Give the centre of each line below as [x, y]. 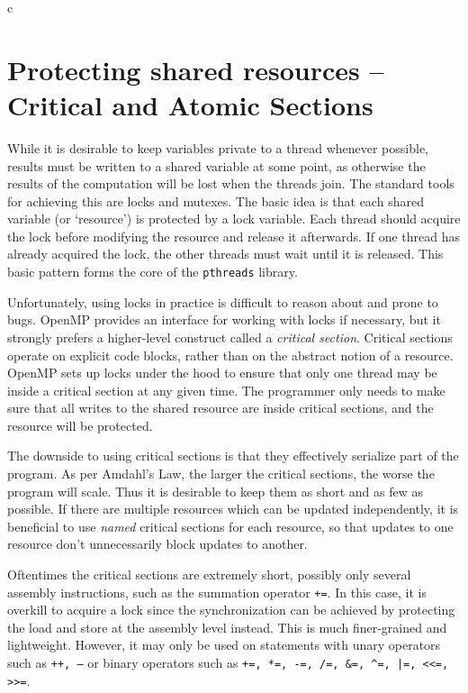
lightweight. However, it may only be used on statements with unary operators [224, 645]
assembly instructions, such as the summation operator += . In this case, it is [217, 592]
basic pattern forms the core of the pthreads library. [153, 272]
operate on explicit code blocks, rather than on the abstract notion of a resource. [230, 355]
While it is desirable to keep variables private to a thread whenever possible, [218, 147]
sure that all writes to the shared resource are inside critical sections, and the [220, 408]
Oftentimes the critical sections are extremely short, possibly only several [209, 574]
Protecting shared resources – [196, 69]
